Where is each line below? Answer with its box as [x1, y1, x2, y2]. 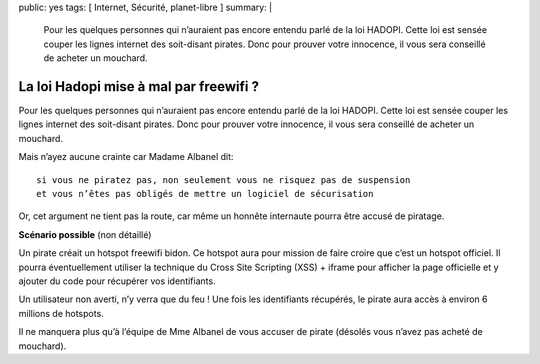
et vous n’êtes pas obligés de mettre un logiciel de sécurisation [36, 188, 374, 200]
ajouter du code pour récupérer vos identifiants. [18, 275, 216, 287]
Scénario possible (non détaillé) [18, 228, 152, 240]
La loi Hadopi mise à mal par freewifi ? [18, 78, 260, 95]
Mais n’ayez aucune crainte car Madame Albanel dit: [18, 151, 234, 163]
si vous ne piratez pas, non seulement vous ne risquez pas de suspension [36, 174, 411, 185]
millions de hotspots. [18, 307, 104, 319]
